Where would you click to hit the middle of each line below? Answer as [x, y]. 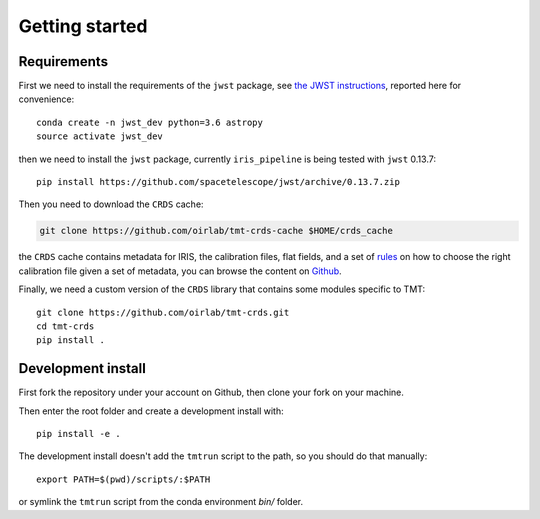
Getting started [83, 26]
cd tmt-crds [65, 326]
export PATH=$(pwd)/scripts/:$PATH [123, 479]
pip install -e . [78, 434]
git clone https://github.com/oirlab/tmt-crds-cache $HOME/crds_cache [216, 231]
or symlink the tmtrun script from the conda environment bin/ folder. [161, 502]
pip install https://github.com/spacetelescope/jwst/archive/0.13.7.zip [218, 182]
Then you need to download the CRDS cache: [111, 204]
